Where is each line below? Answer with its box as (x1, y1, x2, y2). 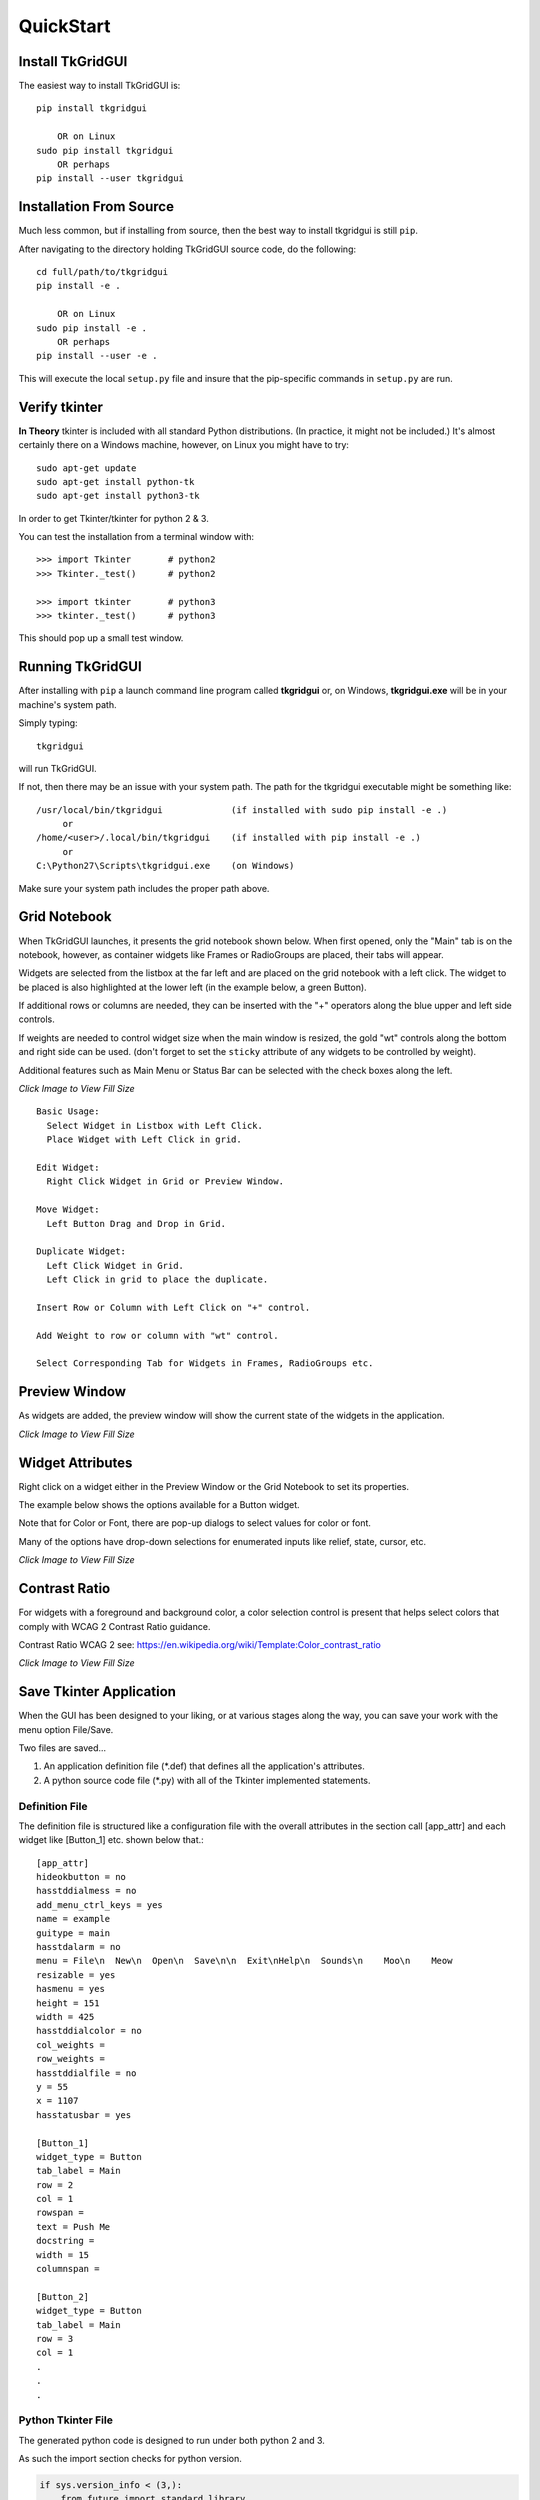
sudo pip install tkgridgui (36, 145, 174, 156)
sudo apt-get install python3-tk (36, 490, 200, 502)
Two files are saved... (18, 1742, 107, 1754)
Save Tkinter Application (18, 1683, 177, 1700)
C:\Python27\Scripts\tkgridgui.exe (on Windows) (36, 860, 295, 872)
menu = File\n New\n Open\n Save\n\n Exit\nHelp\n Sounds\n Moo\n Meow (36, 1955, 453, 1967)
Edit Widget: (36, 1162, 100, 1173)
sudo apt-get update (36, 462, 137, 474)
